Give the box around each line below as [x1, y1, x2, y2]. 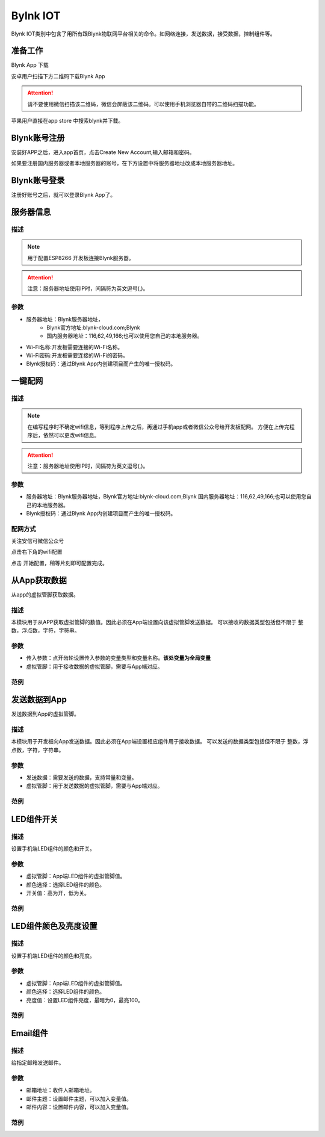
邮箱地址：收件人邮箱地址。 [26, 1086, 95, 1094]
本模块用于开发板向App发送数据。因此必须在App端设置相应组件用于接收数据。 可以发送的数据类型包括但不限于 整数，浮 [11, 738, 309, 745]
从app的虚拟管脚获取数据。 [11, 590, 79, 598]
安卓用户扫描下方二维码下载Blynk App [11, 72, 105, 79]
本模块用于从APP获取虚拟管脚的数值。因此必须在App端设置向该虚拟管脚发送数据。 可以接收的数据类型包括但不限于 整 [11, 618, 304, 625]
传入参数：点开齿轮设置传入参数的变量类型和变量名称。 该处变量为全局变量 [26, 654, 211, 661]
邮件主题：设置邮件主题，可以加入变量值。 [26, 1095, 132, 1102]
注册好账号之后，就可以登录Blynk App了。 [11, 191, 116, 199]
